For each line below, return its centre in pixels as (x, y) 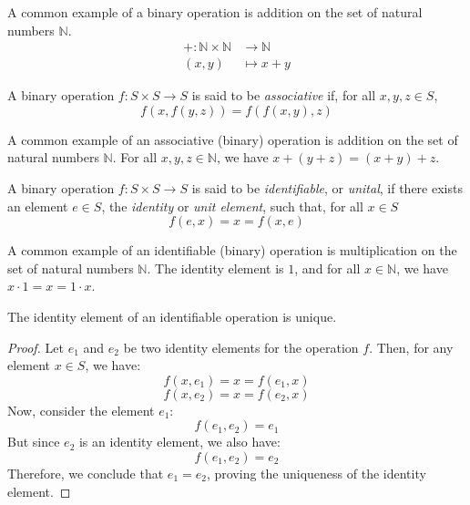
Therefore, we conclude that (86, 473)
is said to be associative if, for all (284, 95)
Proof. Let (36, 347)
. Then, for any (411, 347)
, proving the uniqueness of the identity (316, 473)
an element (38, 206)
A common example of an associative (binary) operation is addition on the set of (233, 139)
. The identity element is (215, 268)
